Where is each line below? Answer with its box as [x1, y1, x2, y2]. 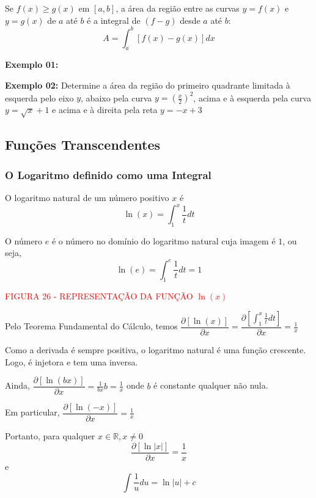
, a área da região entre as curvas [116, 2, 240, 14]
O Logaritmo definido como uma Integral [5, 167, 211, 182]
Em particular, [5, 406, 60, 419]
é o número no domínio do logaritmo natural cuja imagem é [51, 234, 276, 247]
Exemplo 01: [5, 58, 59, 71]
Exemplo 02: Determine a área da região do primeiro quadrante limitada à [5, 79, 290, 92]
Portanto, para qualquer [5, 430, 95, 442]
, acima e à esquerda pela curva [193, 91, 311, 104]
